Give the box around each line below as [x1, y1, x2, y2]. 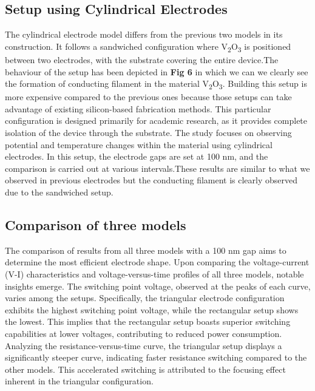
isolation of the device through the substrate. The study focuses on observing [5, 126, 292, 139]
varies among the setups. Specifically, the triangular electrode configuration [5, 291, 285, 304]
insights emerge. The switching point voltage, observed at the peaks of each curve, [5, 279, 311, 292]
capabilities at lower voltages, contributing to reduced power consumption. [5, 327, 282, 339]
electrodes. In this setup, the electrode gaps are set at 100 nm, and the [5, 150, 268, 163]
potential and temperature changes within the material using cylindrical [5, 138, 273, 151]
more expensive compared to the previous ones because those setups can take [5, 90, 292, 103]
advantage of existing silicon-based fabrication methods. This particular [5, 102, 271, 115]
